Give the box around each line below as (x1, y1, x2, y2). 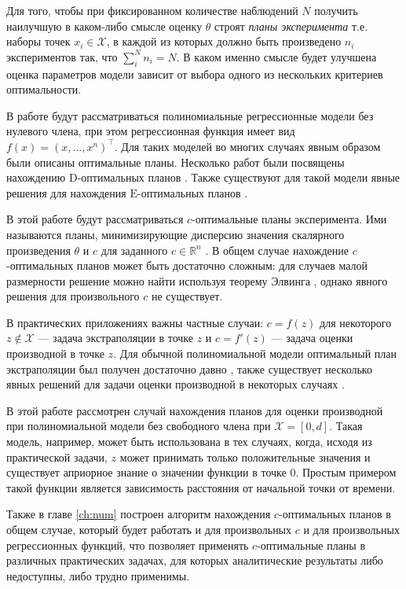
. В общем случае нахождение (205, 241, 349, 258)
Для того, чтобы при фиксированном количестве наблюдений (6, 2, 298, 18)
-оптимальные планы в (257, 536, 366, 553)
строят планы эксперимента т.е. (214, 17, 368, 34)
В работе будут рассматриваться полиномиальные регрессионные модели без (6, 107, 374, 123)
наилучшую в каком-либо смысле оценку (6, 17, 203, 34)
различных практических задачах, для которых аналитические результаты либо (6, 552, 383, 569)
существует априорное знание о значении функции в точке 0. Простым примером (6, 464, 397, 480)
